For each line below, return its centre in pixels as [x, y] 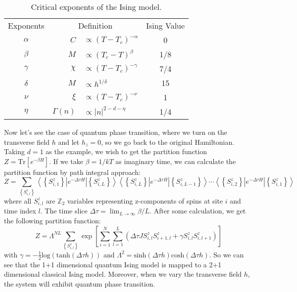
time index [20, 211]
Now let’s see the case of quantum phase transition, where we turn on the [116, 132]
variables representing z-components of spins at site [145, 200]
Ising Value [166, 25]
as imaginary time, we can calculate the [176, 161]
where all [18, 200]
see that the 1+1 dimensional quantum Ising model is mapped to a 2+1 [113, 264]
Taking [15, 151]
